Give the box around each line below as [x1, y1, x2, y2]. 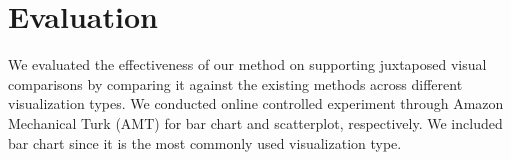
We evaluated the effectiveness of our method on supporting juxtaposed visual [8, 54, 487, 75]
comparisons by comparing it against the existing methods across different [8, 73, 463, 94]
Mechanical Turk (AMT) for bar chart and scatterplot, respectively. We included [8, 112, 503, 133]
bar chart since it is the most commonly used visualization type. [8, 132, 402, 153]
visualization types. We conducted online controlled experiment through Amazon [8, 93, 504, 114]
